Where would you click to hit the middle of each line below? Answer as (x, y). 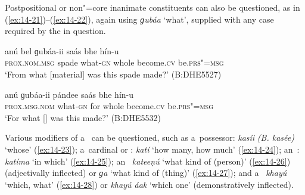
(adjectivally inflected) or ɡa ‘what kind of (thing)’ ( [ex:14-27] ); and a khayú (146, 173)
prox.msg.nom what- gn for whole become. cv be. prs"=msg (109, 106)
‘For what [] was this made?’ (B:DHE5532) (83, 117)
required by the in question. (55, 31)
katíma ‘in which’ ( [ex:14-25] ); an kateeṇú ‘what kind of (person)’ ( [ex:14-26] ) (148, 161)
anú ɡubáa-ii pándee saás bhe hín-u (69, 94)
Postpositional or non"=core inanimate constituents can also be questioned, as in (152, 7)
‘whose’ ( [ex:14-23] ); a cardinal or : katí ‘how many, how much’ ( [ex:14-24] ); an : (152, 149)
